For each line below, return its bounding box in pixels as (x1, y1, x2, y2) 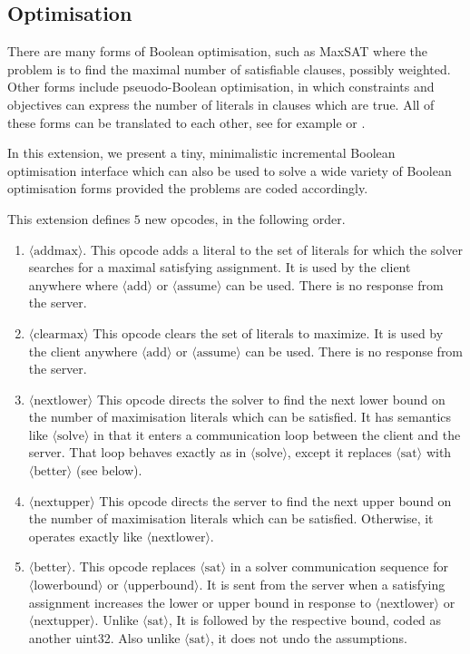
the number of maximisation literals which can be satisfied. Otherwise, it (28, 509, 434, 528)
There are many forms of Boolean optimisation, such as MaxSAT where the (7, 42, 428, 61)
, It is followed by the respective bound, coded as (168, 610, 442, 630)
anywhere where (28, 275, 118, 294)
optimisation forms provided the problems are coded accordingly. (7, 179, 368, 198)
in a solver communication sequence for (230, 557, 448, 576)
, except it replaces (287, 443, 392, 462)
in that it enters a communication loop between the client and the (93, 425, 461, 444)
